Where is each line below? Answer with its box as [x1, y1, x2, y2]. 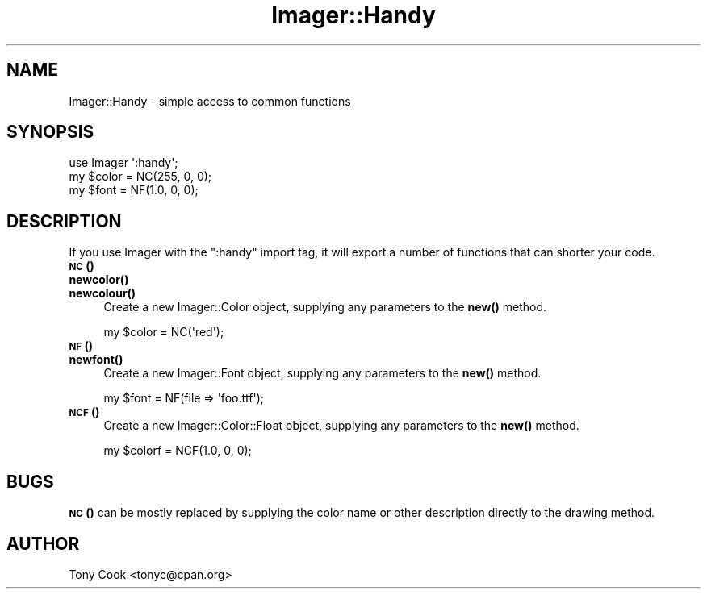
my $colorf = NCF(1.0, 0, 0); [103, 443, 252, 458]
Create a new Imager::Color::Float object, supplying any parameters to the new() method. [103, 418, 579, 433]
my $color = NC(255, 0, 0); [69, 169, 212, 184]
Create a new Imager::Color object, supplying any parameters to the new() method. [103, 300, 547, 314]
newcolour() [69, 286, 136, 301]
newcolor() [69, 273, 129, 287]
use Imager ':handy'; [69, 156, 178, 170]
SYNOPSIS [6, 122, 94, 143]
